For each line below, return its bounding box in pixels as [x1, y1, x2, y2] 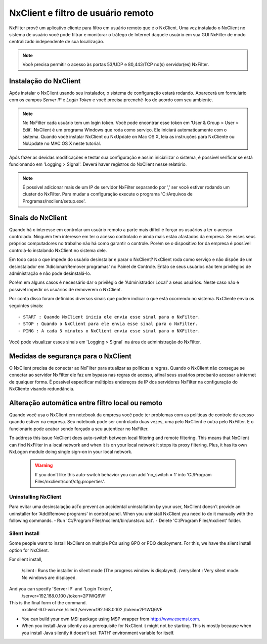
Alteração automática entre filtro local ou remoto [9, 398, 163, 407]
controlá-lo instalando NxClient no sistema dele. [9, 247, 107, 253]
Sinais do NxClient [9, 213, 67, 222]
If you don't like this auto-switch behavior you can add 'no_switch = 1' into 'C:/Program [35, 471, 212, 477]
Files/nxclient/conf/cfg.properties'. [35, 479, 105, 485]
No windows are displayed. [21, 575, 77, 580]
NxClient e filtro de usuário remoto [9, 7, 154, 18]
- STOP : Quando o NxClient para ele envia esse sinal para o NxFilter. [18, 321, 198, 327]
